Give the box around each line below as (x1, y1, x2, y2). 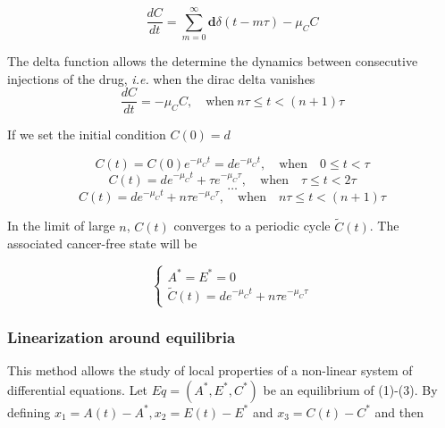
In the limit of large (7, 216, 115, 235)
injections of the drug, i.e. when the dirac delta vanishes (7, 69, 315, 88)
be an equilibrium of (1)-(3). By (263, 380, 438, 399)
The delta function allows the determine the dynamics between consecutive (7, 52, 418, 71)
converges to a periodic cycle (173, 216, 331, 235)
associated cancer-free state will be (7, 234, 197, 253)
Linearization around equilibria (7, 325, 236, 348)
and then (374, 402, 424, 421)
